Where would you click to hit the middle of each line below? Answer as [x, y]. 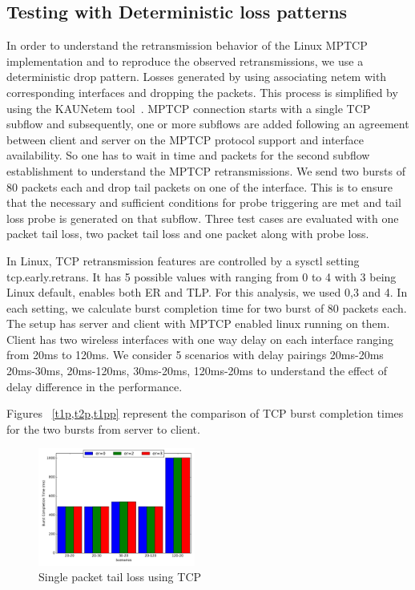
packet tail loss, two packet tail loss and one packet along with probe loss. [188, 234]
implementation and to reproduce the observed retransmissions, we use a [185, 61]
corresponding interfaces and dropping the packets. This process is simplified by [202, 92]
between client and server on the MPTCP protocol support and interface [185, 139]
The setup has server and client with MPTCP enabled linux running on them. [198, 323]
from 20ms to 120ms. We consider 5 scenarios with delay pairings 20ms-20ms [195, 355]
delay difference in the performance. [95, 386]
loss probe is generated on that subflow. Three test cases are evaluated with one [203, 218]
